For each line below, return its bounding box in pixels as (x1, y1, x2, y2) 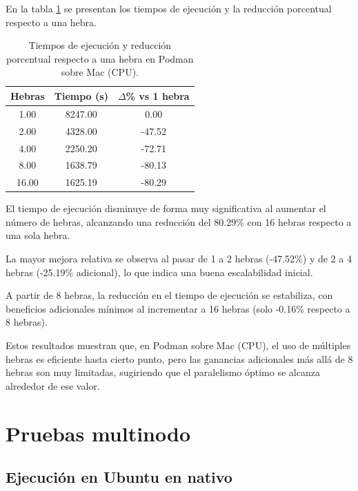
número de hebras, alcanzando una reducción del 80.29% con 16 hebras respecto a (6, 214, 352, 229)
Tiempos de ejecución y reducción (28, 38, 172, 52)
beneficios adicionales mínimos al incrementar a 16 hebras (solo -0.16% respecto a (6, 301, 350, 315)
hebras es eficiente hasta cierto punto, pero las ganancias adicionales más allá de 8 (6, 351, 353, 366)
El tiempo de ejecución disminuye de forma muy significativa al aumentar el (6, 201, 326, 216)
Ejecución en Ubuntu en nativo (6, 466, 232, 488)
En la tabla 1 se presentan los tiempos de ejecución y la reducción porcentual (6, 1, 332, 15)
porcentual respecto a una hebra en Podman (6, 51, 194, 65)
